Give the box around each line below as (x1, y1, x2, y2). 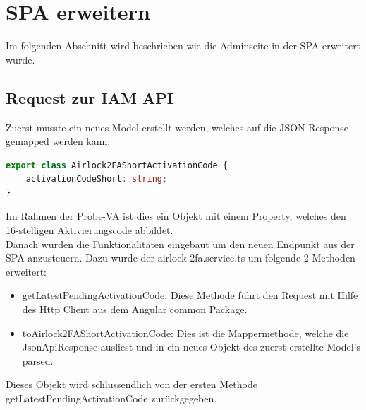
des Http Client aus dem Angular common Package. (22, 302, 248, 317)
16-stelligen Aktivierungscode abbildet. (6, 223, 173, 238)
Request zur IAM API (6, 86, 173, 108)
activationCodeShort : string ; (25, 174, 168, 184)
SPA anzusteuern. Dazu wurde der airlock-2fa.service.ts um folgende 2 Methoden (6, 250, 355, 265)
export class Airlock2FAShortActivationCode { (6, 160, 228, 170)
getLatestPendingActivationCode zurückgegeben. (6, 391, 217, 406)
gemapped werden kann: (6, 134, 111, 148)
